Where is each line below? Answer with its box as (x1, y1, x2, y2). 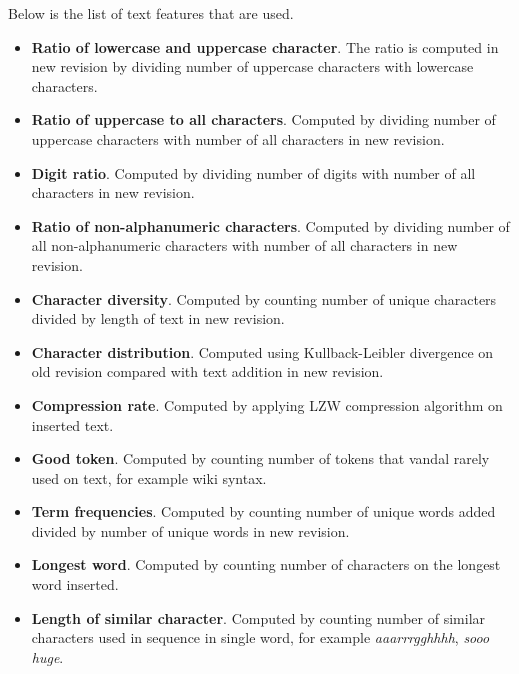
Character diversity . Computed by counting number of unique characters (31, 288, 497, 309)
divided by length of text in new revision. (31, 308, 285, 329)
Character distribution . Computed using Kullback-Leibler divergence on (31, 341, 494, 362)
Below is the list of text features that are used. (8, 3, 294, 23)
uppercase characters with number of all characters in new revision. (31, 128, 445, 149)
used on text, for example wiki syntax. (31, 467, 267, 488)
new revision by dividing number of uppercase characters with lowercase (31, 56, 474, 77)
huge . (31, 646, 64, 667)
